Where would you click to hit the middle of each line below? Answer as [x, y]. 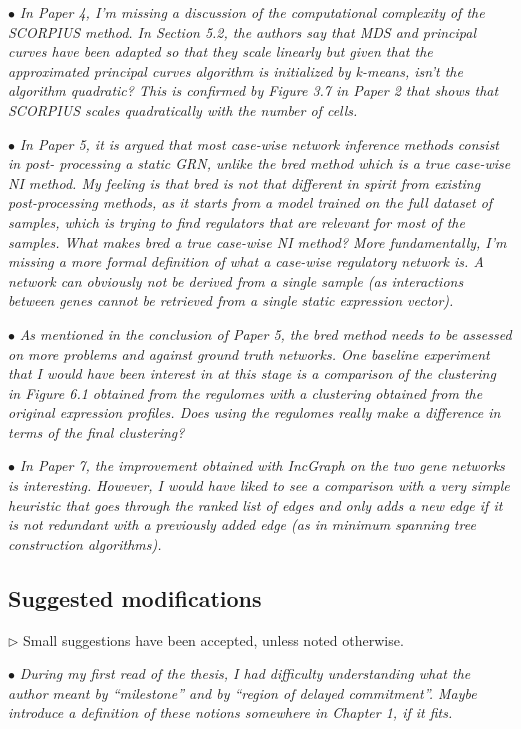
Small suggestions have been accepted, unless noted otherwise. [213, 639]
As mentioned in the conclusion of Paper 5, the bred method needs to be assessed [265, 333]
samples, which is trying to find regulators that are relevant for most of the [236, 221]
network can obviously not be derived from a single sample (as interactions [236, 280]
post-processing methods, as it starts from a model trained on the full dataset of [250, 202]
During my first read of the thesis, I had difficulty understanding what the [245, 673]
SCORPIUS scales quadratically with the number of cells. [183, 109]
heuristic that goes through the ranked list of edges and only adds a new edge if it [255, 504]
